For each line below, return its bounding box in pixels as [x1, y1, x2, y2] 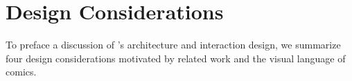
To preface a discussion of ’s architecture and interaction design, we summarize [6, 37, 341, 52]
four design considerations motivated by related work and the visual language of [6, 51, 346, 65]
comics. [6, 64, 37, 79]
